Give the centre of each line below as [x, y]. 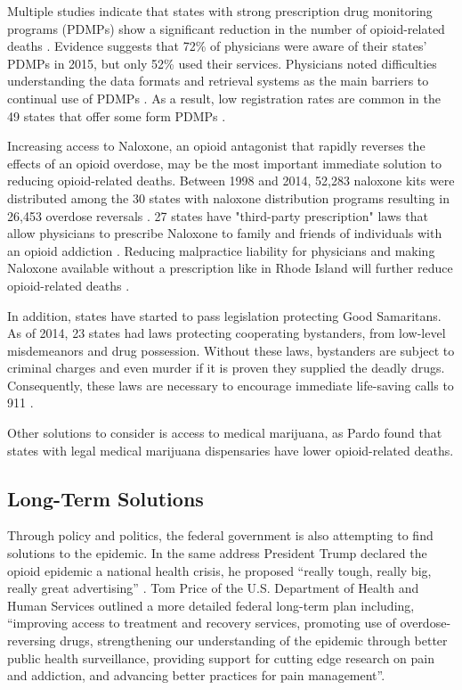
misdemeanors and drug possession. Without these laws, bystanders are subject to [231, 350]
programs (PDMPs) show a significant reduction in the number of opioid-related [226, 28]
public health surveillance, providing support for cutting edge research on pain [221, 657]
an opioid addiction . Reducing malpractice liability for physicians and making [221, 250]
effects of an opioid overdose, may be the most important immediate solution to [225, 163]
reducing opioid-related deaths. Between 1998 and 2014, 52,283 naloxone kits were [231, 181]
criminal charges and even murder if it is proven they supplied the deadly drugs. [226, 368]
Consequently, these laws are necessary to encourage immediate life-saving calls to [231, 385]
